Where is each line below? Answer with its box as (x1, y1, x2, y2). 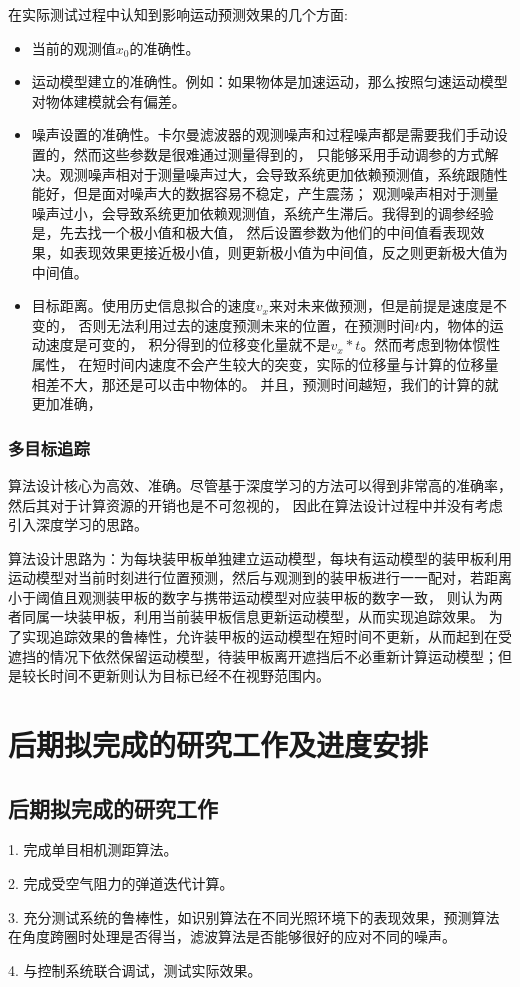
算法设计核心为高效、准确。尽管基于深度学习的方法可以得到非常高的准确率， (8, 474, 512, 495)
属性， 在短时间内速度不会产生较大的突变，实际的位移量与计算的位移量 (31, 353, 499, 374)
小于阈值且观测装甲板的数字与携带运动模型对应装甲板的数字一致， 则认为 (8, 586, 489, 607)
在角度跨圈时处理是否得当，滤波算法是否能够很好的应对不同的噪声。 (8, 926, 456, 947)
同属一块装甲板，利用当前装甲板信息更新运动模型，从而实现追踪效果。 (21, 606, 484, 627)
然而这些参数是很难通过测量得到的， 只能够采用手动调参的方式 (73, 143, 485, 164)
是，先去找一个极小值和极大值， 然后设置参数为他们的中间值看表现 (31, 222, 471, 243)
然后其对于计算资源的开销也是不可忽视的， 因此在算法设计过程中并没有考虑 (8, 494, 503, 515)
